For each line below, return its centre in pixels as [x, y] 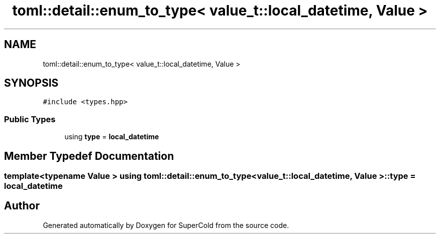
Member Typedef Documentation [89, 156]
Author [22, 206]
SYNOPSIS [31, 83]
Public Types [30, 119]
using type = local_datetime [112, 137]
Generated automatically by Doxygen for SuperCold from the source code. [166, 225]
